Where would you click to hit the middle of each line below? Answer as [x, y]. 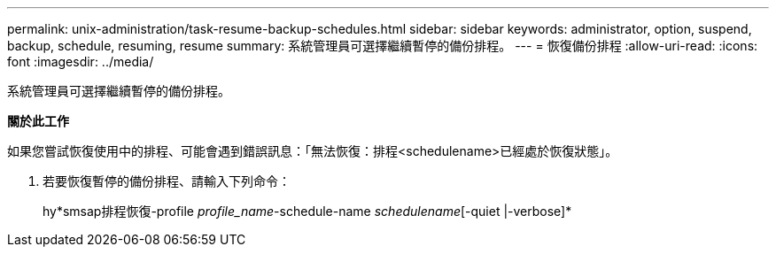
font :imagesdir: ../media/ [81, 62]
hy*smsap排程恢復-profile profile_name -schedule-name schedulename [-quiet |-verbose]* [307, 211]
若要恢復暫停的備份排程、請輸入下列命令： [167, 181]
